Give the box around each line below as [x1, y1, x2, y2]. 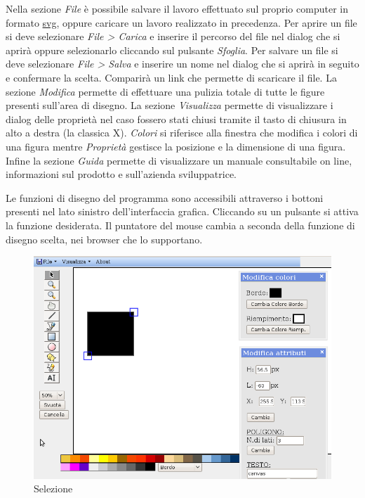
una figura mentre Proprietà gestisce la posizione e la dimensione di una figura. [6, 139, 346, 153]
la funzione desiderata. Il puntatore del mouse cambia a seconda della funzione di [6, 217, 355, 232]
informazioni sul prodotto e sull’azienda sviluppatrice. [6, 167, 237, 181]
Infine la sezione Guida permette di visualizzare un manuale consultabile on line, [6, 153, 352, 167]
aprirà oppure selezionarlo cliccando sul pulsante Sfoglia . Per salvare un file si [6, 42, 338, 57]
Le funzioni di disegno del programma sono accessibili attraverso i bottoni [6, 190, 324, 205]
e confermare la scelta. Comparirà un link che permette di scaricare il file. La [6, 70, 337, 84]
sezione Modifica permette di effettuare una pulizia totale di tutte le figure [6, 84, 325, 98]
